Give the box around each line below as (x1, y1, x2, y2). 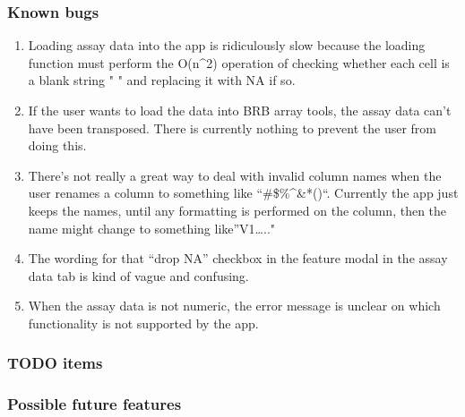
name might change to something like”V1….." (28, 218, 276, 237)
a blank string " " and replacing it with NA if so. (28, 71, 296, 89)
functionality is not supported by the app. (28, 313, 259, 332)
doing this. (28, 136, 87, 155)
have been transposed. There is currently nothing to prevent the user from (28, 118, 436, 137)
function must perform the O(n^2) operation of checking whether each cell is (28, 53, 450, 72)
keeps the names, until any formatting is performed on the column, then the (28, 200, 447, 219)
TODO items (7, 352, 103, 374)
